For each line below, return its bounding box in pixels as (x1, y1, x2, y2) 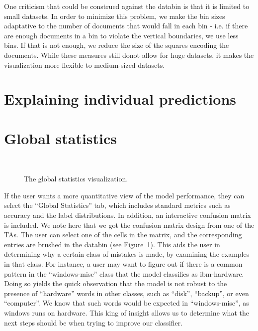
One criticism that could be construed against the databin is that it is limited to (4, 1, 250, 11)
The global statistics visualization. (24, 173, 128, 184)
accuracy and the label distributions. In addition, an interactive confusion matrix (4, 210, 251, 220)
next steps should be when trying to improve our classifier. (4, 317, 183, 328)
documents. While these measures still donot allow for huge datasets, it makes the (4, 49, 254, 60)
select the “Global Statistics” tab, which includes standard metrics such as (4, 200, 231, 210)
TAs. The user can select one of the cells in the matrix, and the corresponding (4, 229, 242, 240)
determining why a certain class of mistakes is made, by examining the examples (4, 249, 250, 259)
